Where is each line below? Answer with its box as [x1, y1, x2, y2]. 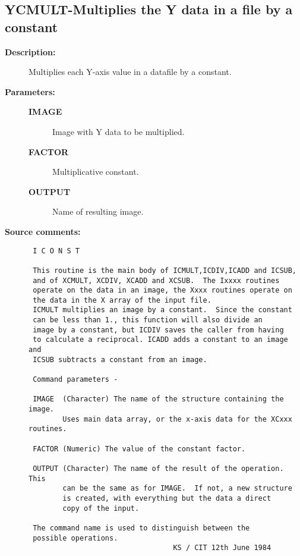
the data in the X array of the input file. [33, 296, 211, 304]
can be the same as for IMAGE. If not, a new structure [62, 484, 292, 493]
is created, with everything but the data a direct [62, 494, 271, 502]
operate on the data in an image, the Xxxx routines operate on [33, 286, 292, 295]
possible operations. [33, 533, 118, 542]
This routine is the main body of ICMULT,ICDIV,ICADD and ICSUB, [33, 266, 297, 275]
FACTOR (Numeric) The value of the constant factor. [33, 444, 246, 453]
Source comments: [5, 225, 81, 237]
